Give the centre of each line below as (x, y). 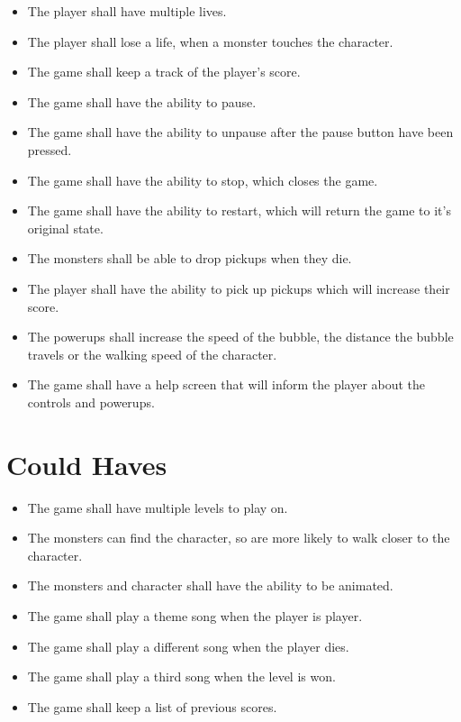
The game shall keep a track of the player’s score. (164, 72)
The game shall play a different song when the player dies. (188, 646)
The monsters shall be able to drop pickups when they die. (190, 258)
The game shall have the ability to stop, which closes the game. (203, 180)
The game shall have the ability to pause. (142, 101)
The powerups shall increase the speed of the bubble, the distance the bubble (240, 337)
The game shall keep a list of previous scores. (152, 706)
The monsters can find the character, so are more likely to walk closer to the (239, 538)
